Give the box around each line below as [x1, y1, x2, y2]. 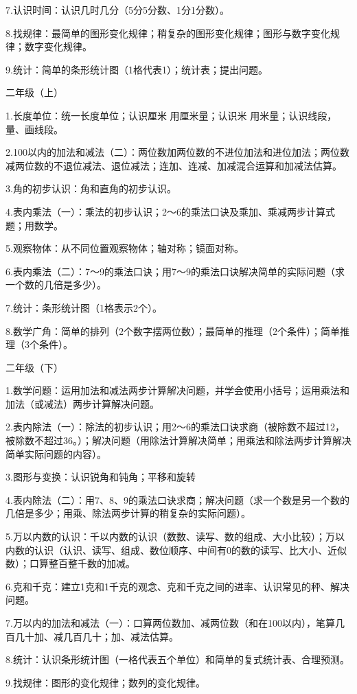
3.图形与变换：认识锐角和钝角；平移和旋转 [5, 470, 196, 484]
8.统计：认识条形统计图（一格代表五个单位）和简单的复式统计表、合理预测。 [5, 652, 349, 667]
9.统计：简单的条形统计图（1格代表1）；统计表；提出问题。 [5, 62, 268, 76]
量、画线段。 [5, 122, 63, 136]
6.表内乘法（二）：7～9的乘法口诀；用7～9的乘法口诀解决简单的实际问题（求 [5, 264, 345, 278]
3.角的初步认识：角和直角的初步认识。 [5, 181, 176, 196]
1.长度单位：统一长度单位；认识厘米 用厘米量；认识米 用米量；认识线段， [5, 108, 337, 122]
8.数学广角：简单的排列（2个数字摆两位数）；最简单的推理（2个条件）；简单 [5, 323, 340, 338]
